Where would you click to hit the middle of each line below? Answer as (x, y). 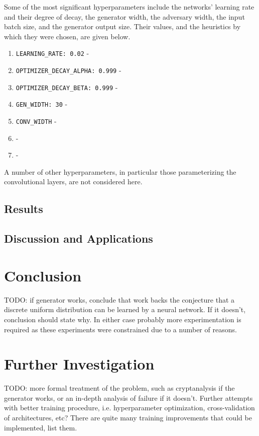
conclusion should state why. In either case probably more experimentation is (123, 319)
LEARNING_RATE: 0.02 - (52, 53)
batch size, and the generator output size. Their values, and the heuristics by (122, 26)
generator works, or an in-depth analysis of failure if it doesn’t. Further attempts (128, 397)
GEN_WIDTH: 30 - (42, 104)
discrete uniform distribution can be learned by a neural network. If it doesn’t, (125, 309)
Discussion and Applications (79, 238)
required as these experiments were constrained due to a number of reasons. (120, 329)
